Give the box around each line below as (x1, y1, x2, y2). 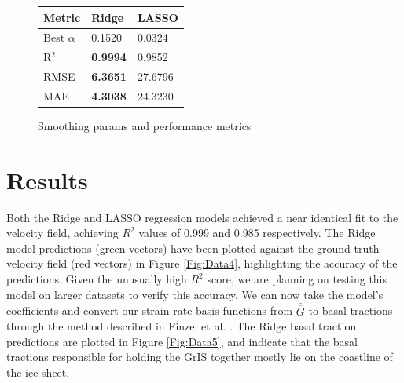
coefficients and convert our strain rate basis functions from (6, 302, 293, 319)
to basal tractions (308, 302, 393, 319)
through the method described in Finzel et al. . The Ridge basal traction (6, 318, 357, 334)
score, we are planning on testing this (207, 271, 387, 287)
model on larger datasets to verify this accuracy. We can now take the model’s (6, 286, 384, 302)
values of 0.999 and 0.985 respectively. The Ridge (138, 224, 376, 241)
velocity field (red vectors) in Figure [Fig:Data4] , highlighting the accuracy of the (6, 255, 398, 272)
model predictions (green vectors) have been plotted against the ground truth (6, 239, 380, 256)
